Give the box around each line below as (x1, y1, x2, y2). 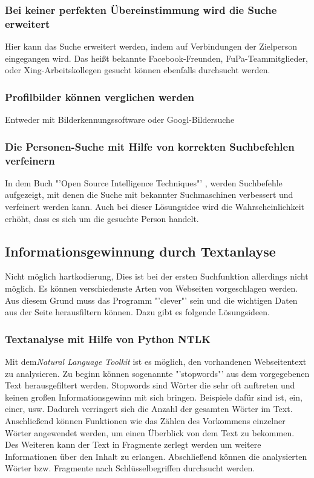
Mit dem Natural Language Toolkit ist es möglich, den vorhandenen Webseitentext (5, 355, 307, 368)
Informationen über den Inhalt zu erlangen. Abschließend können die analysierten (5, 450, 307, 462)
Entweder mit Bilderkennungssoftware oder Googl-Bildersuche (5, 113, 235, 126)
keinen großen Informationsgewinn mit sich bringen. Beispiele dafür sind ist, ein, (5, 390, 303, 403)
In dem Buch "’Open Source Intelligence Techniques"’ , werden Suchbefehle (5, 176, 283, 189)
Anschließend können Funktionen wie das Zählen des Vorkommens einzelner (5, 414, 286, 427)
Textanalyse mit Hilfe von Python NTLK (5, 331, 211, 346)
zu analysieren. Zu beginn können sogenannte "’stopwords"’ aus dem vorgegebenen (5, 367, 310, 379)
